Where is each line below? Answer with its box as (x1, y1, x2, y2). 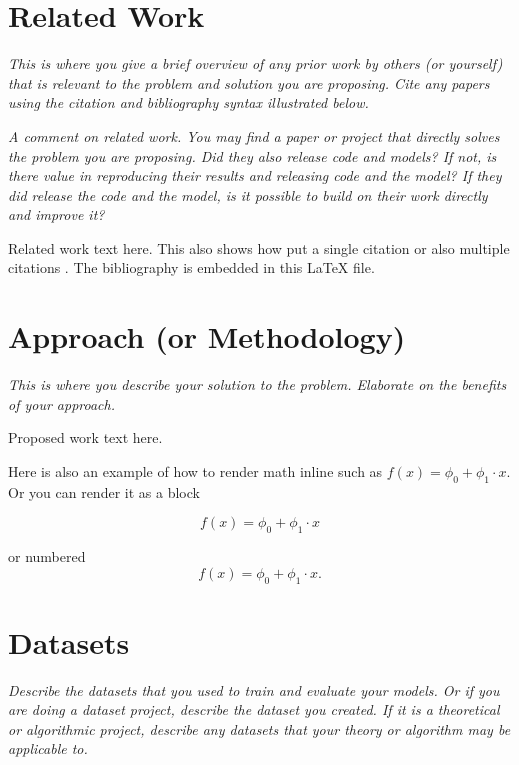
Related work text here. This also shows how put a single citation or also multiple (8, 237, 510, 258)
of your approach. (8, 393, 116, 414)
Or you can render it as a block (8, 481, 200, 502)
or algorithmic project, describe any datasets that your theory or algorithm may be (8, 718, 511, 739)
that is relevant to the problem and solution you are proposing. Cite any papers (8, 72, 490, 93)
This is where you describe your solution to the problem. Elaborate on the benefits (8, 374, 507, 395)
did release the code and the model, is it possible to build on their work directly (8, 184, 488, 205)
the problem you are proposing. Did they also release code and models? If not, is (8, 145, 497, 166)
